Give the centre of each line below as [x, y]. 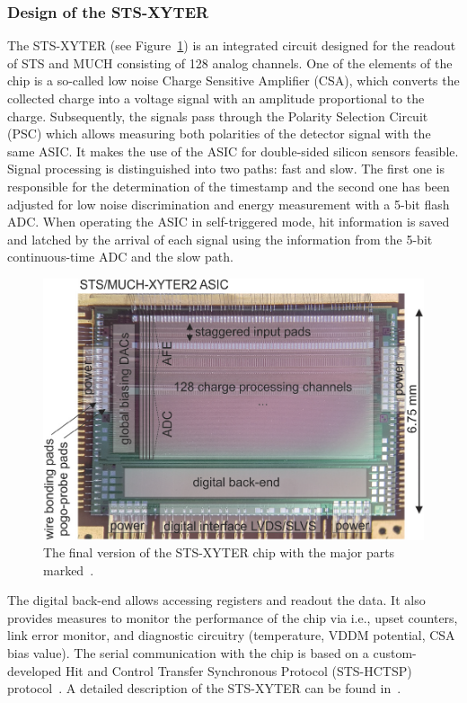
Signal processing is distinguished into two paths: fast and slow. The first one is [226, 169]
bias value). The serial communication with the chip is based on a [188, 653]
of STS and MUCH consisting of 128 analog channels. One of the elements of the [230, 62]
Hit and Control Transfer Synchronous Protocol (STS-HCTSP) [238, 670]
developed [35, 670]
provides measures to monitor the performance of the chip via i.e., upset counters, [233, 617]
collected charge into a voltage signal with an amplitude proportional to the [216, 98]
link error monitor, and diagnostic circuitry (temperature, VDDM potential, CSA [231, 635]
